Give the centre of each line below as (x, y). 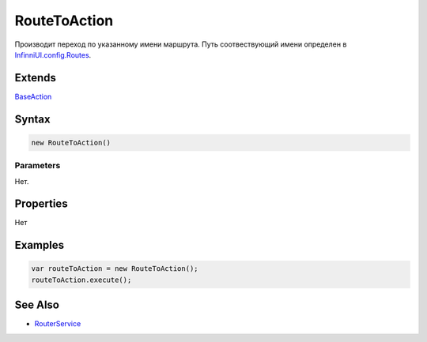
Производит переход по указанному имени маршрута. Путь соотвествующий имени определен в (181, 44)
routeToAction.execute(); (81, 280)
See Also (37, 305)
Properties (41, 204)
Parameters (38, 166)
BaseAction (33, 96)
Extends (36, 78)
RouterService (58, 324)
